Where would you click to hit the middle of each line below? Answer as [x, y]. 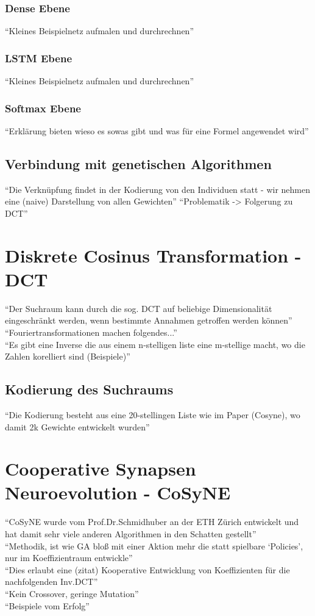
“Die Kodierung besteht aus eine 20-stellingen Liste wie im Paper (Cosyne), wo [153, 414]
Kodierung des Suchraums [89, 389]
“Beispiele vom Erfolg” [47, 605]
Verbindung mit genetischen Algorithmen [138, 163]
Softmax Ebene [43, 108]
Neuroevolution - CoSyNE [118, 492]
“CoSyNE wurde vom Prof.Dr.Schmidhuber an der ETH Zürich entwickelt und [152, 522]
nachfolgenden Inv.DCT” [51, 582]
